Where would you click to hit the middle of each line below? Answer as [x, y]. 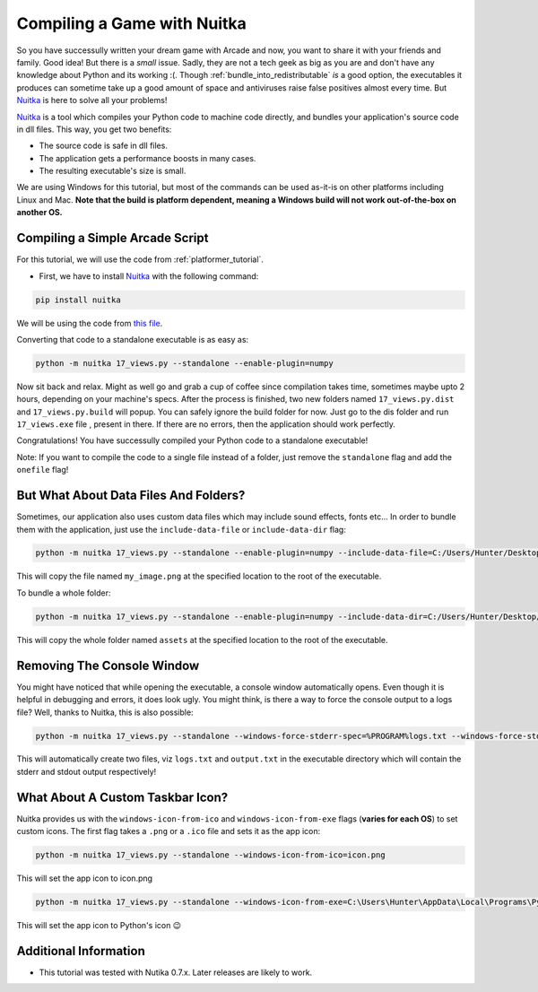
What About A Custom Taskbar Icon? [122, 797]
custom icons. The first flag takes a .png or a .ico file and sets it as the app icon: [169, 831]
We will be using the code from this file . [90, 323]
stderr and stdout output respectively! [87, 771]
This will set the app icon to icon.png [84, 878]
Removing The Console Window [108, 665]
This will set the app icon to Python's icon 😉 [99, 926]
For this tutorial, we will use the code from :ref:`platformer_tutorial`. [140, 259]
